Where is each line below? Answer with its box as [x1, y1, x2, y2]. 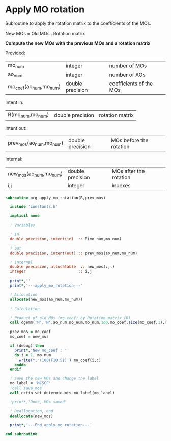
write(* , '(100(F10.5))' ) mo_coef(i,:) [18, 357, 101, 363]
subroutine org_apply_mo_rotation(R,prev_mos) [5, 195, 106, 200]
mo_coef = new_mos [10, 334, 49, 339]
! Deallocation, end [10, 408, 53, 414]
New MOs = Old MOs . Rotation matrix [5, 30, 85, 36]
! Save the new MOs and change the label [10, 376, 99, 381]
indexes [111, 182, 131, 189]
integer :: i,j [10, 269, 93, 274]
